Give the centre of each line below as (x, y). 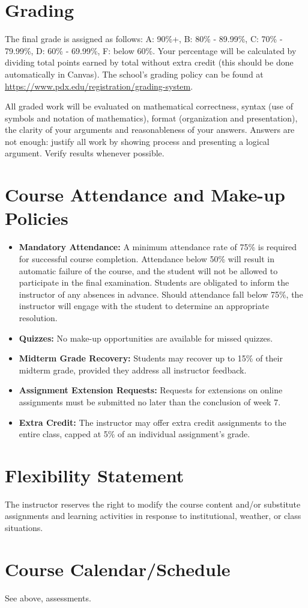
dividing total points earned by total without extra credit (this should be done (149, 62)
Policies (37, 218)
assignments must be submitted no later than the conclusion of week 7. (150, 401)
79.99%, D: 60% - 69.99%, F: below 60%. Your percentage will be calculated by (151, 50)
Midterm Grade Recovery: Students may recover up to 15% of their (151, 358)
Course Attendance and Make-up (145, 195)
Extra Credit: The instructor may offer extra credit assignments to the (152, 422)
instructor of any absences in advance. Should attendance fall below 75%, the (161, 294)
